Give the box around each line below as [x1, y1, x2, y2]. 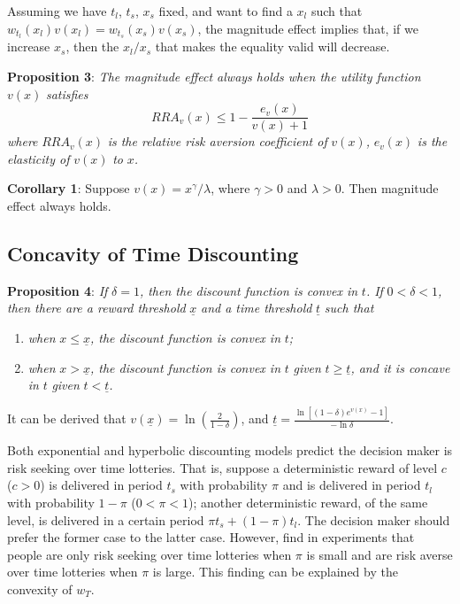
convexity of [7, 579, 73, 598]
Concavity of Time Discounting [7, 240, 299, 267]
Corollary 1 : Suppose [7, 179, 130, 197]
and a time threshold [201, 298, 312, 317]
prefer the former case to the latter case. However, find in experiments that [7, 528, 415, 546]
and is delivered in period [282, 476, 421, 494]
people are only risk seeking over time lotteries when [7, 545, 292, 563]
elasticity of [7, 149, 70, 167]
